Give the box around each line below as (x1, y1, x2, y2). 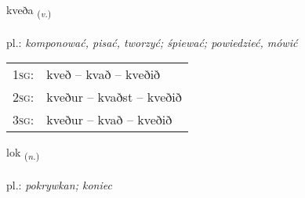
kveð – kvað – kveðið (46, 65, 161, 84)
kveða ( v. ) (6, 2, 52, 20)
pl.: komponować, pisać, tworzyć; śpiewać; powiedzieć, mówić (6, 34, 298, 50)
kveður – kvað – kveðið (46, 110, 172, 129)
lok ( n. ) (6, 144, 40, 163)
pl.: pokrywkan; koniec (6, 177, 112, 193)
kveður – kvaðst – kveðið (46, 88, 182, 106)
